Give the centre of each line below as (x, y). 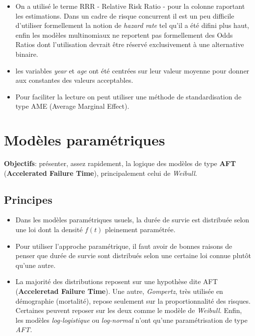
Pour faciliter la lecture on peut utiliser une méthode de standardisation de (128, 96)
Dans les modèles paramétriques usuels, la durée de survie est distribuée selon (132, 220)
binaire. (27, 54)
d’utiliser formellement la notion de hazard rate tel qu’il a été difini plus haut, (132, 25)
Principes (28, 199)
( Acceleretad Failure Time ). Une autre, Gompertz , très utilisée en (119, 291)
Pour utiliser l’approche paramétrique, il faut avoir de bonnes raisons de (124, 246)
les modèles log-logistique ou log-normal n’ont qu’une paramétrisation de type (131, 320)
